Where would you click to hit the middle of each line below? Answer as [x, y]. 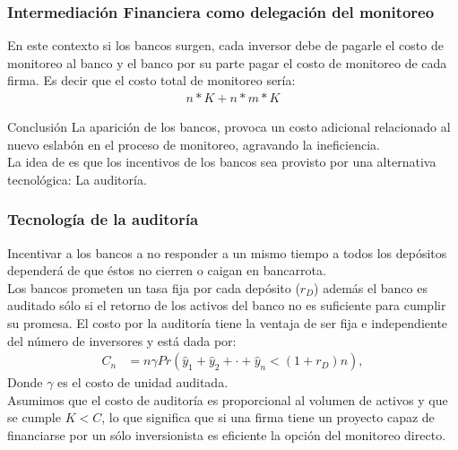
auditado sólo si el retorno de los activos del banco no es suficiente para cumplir [227, 305]
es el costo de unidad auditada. [143, 382]
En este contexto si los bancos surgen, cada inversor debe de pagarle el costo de [225, 45]
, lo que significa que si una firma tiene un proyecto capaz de [268, 417]
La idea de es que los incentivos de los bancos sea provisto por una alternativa [222, 162]
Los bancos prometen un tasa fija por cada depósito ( [154, 287]
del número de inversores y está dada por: [122, 340]
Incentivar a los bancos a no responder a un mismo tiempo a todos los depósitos [227, 252]
